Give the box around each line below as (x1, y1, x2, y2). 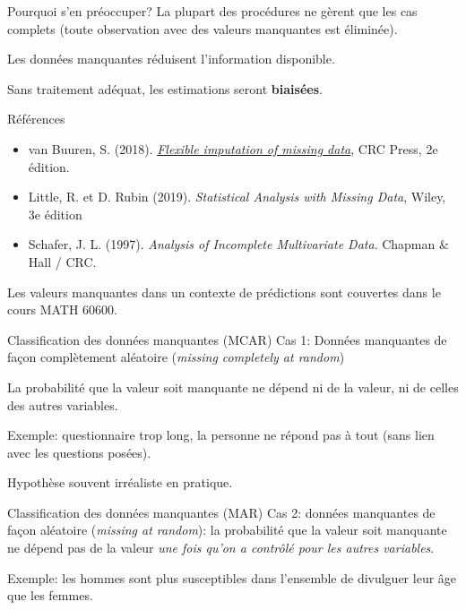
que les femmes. (7, 586, 93, 605)
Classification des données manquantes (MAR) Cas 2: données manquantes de (7, 503, 436, 521)
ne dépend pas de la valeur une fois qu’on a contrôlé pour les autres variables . (7, 538, 435, 557)
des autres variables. (7, 395, 118, 414)
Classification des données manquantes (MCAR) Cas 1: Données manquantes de (7, 330, 447, 348)
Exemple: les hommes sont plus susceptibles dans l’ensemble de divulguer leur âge (7, 568, 457, 587)
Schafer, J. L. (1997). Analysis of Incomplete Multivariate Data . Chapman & (28, 235, 449, 253)
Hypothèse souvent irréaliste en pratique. (7, 473, 233, 492)
